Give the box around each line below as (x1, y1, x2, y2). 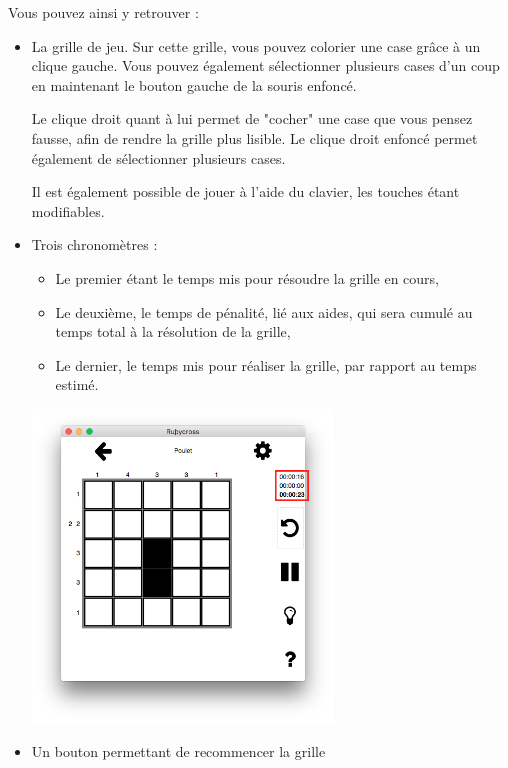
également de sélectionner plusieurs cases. (31, 147, 286, 168)
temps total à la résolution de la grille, (55, 321, 291, 342)
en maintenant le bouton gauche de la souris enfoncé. (31, 74, 357, 95)
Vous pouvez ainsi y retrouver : (8, 2, 199, 22)
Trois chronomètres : (31, 234, 158, 255)
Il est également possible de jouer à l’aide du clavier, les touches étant (31, 181, 460, 202)
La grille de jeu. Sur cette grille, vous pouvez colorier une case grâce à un (31, 35, 481, 56)
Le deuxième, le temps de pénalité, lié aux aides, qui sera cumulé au (55, 301, 473, 322)
